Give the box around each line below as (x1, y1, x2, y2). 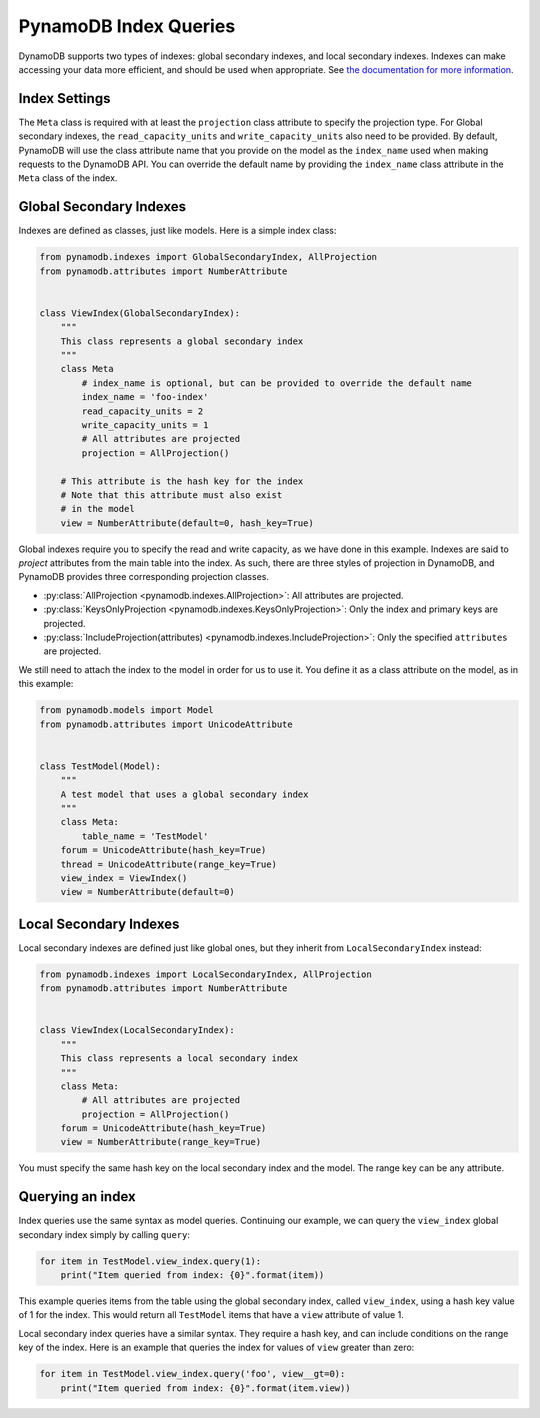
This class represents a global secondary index (60, 335, 304, 347)
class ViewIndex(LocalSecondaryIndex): (39, 1025, 235, 1036)
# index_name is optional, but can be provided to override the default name (81, 377, 472, 389)
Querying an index (18, 1188, 136, 1205)
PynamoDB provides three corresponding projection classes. (18, 571, 270, 583)
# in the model (60, 503, 135, 515)
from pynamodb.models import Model (39, 705, 214, 716)
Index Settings (18, 90, 111, 107)
